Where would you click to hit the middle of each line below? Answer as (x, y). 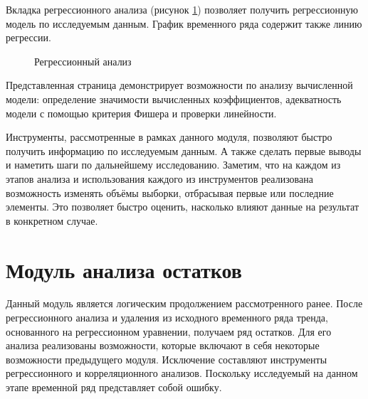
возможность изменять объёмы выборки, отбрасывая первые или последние (170, 192)
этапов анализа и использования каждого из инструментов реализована (159, 178)
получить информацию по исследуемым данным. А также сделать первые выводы (184, 150)
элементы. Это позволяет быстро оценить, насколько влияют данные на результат (183, 207)
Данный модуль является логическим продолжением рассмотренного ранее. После (184, 303)
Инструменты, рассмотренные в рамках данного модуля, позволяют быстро (169, 137)
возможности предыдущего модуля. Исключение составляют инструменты (167, 359)
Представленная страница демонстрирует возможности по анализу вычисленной (179, 85)
